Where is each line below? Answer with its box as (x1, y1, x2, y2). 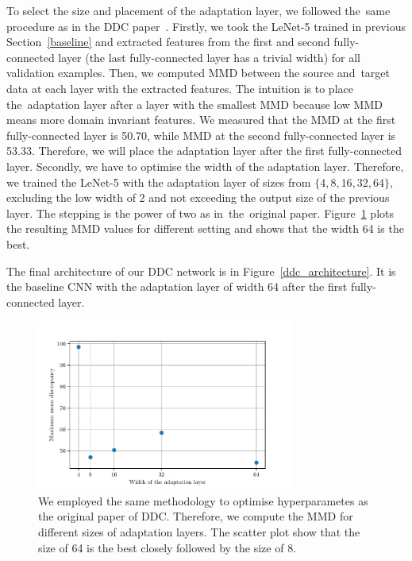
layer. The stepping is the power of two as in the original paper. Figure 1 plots (6, 204, 394, 221)
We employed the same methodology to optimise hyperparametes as (38, 492, 368, 509)
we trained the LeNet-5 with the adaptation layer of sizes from (6, 173, 311, 190)
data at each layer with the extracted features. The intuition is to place (6, 79, 353, 96)
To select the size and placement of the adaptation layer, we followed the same (6, 2, 391, 18)
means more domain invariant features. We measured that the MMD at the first (6, 111, 396, 128)
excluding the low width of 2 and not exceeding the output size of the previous (6, 189, 390, 206)
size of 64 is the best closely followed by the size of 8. (38, 539, 297, 555)
